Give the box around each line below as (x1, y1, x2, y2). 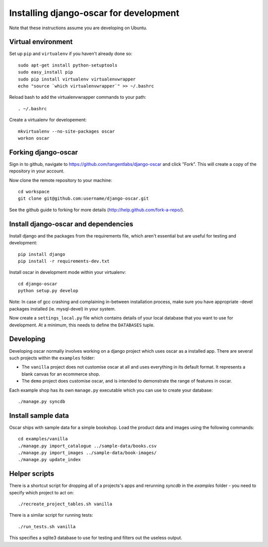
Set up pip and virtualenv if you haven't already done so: (9, 51, 133, 57)
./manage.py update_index (18, 457, 81, 463)
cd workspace (18, 189, 50, 195)
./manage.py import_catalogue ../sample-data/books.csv (18, 443, 157, 449)
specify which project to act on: (9, 489, 74, 495)
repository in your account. (9, 168, 65, 174)
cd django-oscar (18, 281, 58, 287)
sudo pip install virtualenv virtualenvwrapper (18, 76, 136, 82)
